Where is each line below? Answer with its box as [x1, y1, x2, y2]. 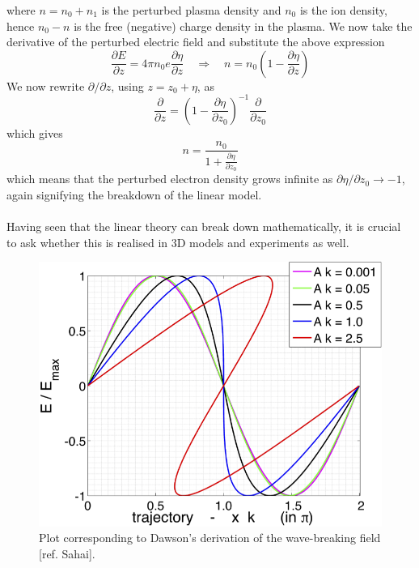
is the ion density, [299, 2, 387, 18]
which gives [6, 124, 63, 141]
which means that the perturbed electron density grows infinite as [6, 170, 333, 187]
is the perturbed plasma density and [101, 2, 281, 18]
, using [111, 77, 144, 94]
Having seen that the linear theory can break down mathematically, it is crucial [6, 218, 401, 235]
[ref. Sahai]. [39, 545, 95, 562]
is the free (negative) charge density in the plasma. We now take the [74, 17, 413, 34]
